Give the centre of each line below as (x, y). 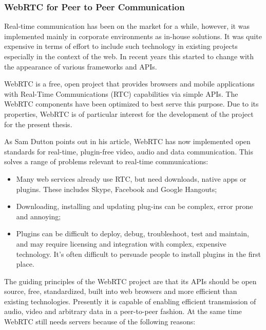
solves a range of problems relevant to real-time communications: (106, 161)
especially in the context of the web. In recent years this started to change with (129, 56)
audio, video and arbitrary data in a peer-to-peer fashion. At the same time (123, 311)
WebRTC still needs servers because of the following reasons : (100, 322)
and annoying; (39, 216)
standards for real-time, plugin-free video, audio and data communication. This (129, 151)
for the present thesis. (38, 124)
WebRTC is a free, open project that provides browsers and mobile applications (129, 84)
